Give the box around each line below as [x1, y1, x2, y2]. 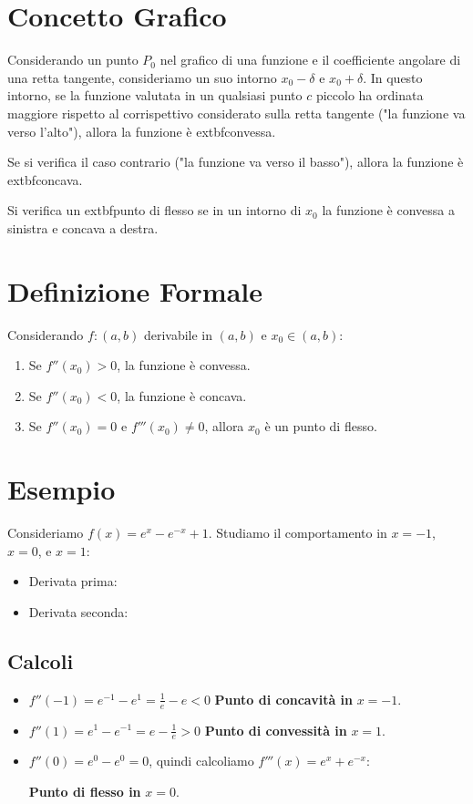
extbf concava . [7, 170, 83, 189]
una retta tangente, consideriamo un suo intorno [7, 67, 277, 87]
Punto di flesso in [28, 781, 141, 800]
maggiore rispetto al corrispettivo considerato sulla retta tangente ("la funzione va [7, 103, 466, 122]
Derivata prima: [28, 572, 118, 591]
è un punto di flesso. [264, 417, 377, 436]
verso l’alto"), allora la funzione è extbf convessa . [7, 121, 276, 140]
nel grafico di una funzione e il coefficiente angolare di [159, 50, 461, 69]
